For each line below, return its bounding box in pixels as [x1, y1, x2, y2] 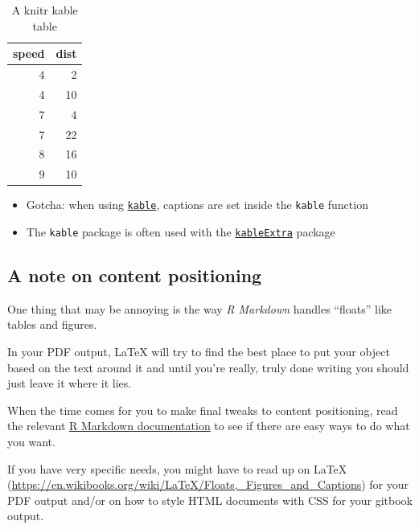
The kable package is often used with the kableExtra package [26, 223, 335, 240]
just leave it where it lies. [7, 375, 132, 392]
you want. [7, 433, 55, 450]
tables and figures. [7, 316, 97, 333]
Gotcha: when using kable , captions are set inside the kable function [26, 196, 368, 213]
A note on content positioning [7, 263, 262, 288]
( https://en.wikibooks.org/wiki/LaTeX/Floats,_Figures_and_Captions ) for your [7, 476, 409, 493]
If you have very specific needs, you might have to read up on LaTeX [7, 460, 347, 477]
